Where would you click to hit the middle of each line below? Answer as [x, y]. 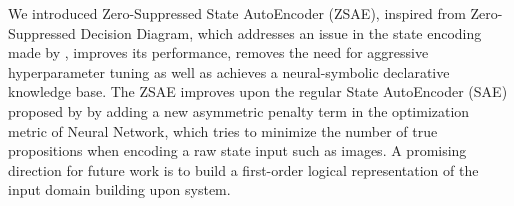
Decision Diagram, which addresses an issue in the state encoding [281, 32]
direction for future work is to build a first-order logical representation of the [243, 169]
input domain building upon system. [119, 189]
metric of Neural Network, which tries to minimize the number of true [223, 130]
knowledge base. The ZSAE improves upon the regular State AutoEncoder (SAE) [258, 91]
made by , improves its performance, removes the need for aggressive [218, 52]
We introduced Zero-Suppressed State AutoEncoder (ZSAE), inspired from [237, 13]
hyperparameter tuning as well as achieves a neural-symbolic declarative [229, 71]
